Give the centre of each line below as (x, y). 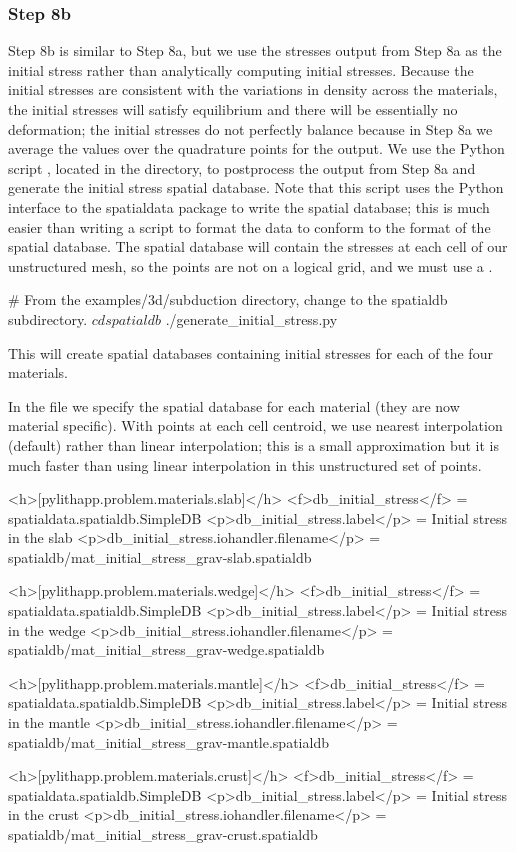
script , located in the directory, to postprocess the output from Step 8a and (242, 167)
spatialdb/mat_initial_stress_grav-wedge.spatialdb (166, 649)
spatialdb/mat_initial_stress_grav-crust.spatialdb (163, 834)
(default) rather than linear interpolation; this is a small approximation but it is (253, 444)
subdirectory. (48, 318)
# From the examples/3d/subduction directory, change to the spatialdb (228, 299)
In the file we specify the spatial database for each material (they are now (234, 405)
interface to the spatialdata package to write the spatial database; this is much (249, 206)
